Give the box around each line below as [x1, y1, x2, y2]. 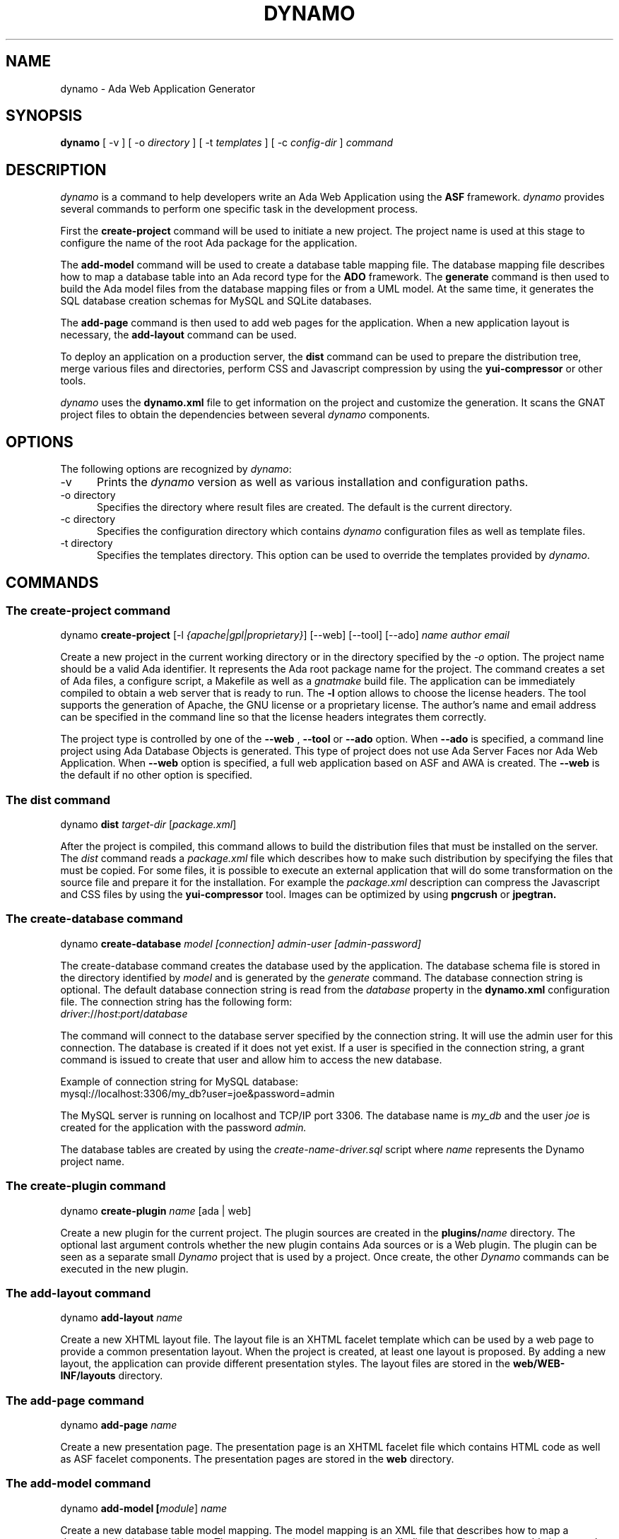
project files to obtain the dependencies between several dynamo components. [60, 408, 430, 421]
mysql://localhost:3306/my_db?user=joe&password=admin [60, 1087, 335, 1099]
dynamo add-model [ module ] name [60, 1502, 228, 1514]
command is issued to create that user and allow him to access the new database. [60, 1053, 442, 1066]
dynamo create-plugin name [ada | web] [60, 1204, 252, 1217]
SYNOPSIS [6, 107, 83, 125]
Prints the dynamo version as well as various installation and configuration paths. [96, 475, 529, 490]
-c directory [60, 513, 116, 526]
